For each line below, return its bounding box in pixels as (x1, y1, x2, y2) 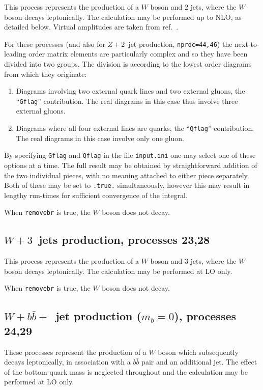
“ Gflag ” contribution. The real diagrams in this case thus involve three (16, 95, 238, 106)
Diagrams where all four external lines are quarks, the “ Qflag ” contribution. (16, 123, 254, 133)
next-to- (235, 38, 259, 49)
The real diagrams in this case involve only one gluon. (16, 132, 184, 143)
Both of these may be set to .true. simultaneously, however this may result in (4, 180, 250, 190)
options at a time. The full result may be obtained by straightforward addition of (4, 159, 257, 170)
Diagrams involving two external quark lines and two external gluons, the (16, 86, 245, 96)
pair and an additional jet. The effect (141, 356, 257, 367)
